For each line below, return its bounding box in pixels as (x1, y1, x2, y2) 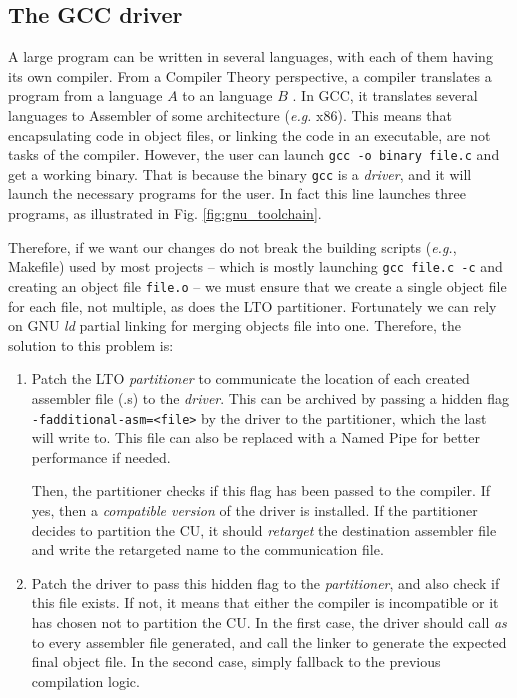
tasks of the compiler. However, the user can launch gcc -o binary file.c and (8, 144, 500, 165)
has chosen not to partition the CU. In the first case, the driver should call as (31, 611, 507, 632)
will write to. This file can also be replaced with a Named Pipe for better (31, 427, 480, 448)
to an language (182, 85, 273, 106)
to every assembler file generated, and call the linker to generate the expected (31, 631, 507, 652)
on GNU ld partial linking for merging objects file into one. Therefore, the (8, 315, 461, 336)
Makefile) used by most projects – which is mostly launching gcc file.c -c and (8, 256, 503, 277)
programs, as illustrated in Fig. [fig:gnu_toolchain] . (8, 203, 322, 224)
